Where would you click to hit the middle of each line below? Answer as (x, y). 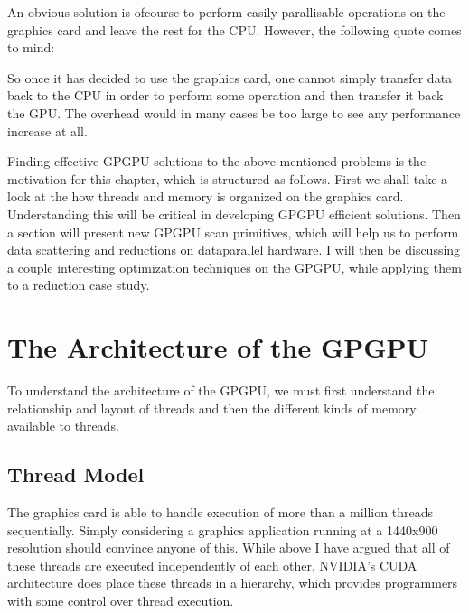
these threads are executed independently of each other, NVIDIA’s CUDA (212, 565)
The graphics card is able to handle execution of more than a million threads (220, 512)
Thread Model (76, 474)
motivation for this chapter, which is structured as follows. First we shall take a (228, 178)
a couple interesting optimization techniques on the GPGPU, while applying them (234, 267)
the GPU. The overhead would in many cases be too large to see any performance (234, 112)
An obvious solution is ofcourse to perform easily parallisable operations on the (226, 12)
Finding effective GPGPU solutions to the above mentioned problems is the (217, 161)
